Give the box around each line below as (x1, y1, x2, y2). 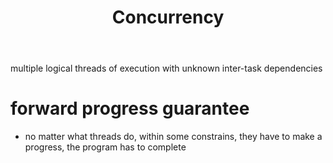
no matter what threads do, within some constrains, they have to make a (24, 131, 323, 143)
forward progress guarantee (10, 97, 250, 120)
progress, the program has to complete (24, 141, 187, 153)
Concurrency (111, 6, 225, 29)
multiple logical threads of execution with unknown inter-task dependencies (10, 62, 323, 75)
